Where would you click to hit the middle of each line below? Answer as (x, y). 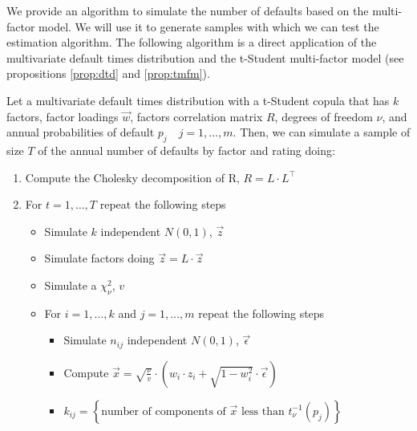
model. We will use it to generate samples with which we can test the (209, 26)
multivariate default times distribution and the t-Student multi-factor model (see (205, 57)
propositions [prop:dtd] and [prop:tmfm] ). (108, 73)
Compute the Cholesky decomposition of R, (132, 177)
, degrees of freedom (324, 116)
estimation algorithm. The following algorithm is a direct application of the (192, 42)
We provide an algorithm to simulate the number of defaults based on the (188, 10)
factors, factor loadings (63, 116)
